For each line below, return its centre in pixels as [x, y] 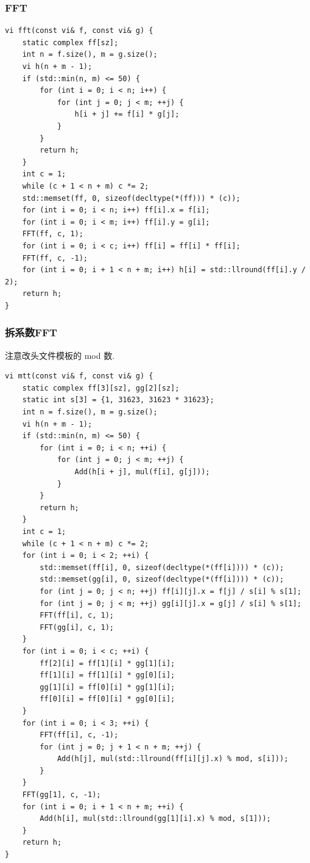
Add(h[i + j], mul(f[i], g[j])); [142, 472]
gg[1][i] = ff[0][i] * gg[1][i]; [107, 687]
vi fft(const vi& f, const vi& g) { [79, 31]
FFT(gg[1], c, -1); [62, 795]
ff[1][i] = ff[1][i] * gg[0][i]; [107, 675]
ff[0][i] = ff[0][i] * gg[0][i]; [107, 699]
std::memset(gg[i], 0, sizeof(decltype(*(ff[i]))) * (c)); [162, 580]
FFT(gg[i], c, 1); [77, 627]
